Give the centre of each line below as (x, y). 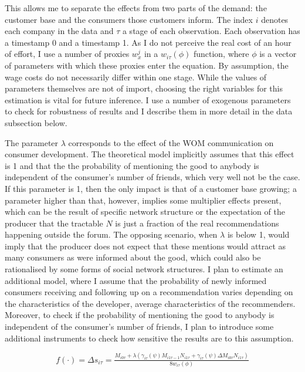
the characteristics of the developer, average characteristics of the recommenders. (150, 303)
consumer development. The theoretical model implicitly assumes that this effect (150, 154)
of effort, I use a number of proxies (67, 54)
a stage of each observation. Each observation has (211, 31)
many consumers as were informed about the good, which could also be (133, 257)
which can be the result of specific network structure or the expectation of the (145, 212)
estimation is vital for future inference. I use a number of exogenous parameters (148, 99)
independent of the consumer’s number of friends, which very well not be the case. (152, 177)
